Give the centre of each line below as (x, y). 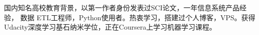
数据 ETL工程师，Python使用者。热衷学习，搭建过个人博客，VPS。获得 (138, 17)
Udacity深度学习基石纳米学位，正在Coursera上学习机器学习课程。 (110, 27)
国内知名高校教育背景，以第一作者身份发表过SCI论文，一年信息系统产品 (122, 7)
